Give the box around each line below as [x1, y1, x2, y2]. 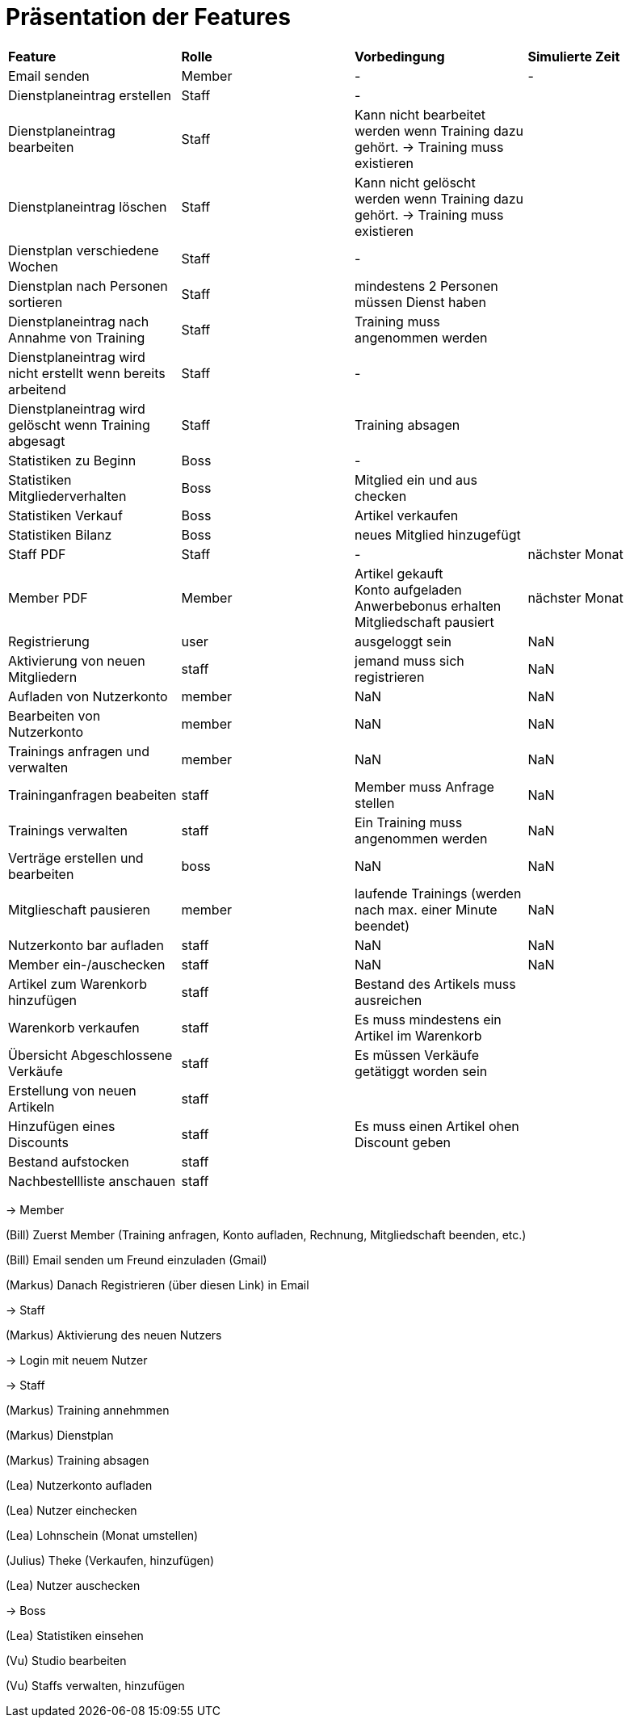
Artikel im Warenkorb [355, 1027, 482, 1044]
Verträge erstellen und [8, 849, 144, 866]
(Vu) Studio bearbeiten [6, 1653, 127, 1667]
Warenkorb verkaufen [8, 1019, 140, 1036]
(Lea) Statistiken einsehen [6, 1628, 144, 1642]
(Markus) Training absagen [6, 1453, 149, 1467]
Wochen [8, 258, 58, 275]
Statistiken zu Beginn [8, 452, 136, 469]
